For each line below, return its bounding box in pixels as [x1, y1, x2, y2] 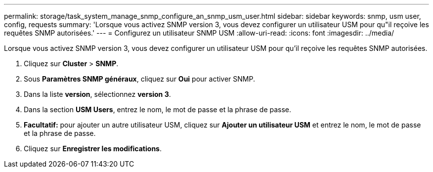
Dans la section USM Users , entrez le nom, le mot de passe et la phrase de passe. [24, 105, 292, 114]
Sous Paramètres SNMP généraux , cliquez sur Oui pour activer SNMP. [24, 75, 256, 83]
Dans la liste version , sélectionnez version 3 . [24, 90, 171, 98]
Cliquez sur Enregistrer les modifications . [24, 144, 162, 153]
